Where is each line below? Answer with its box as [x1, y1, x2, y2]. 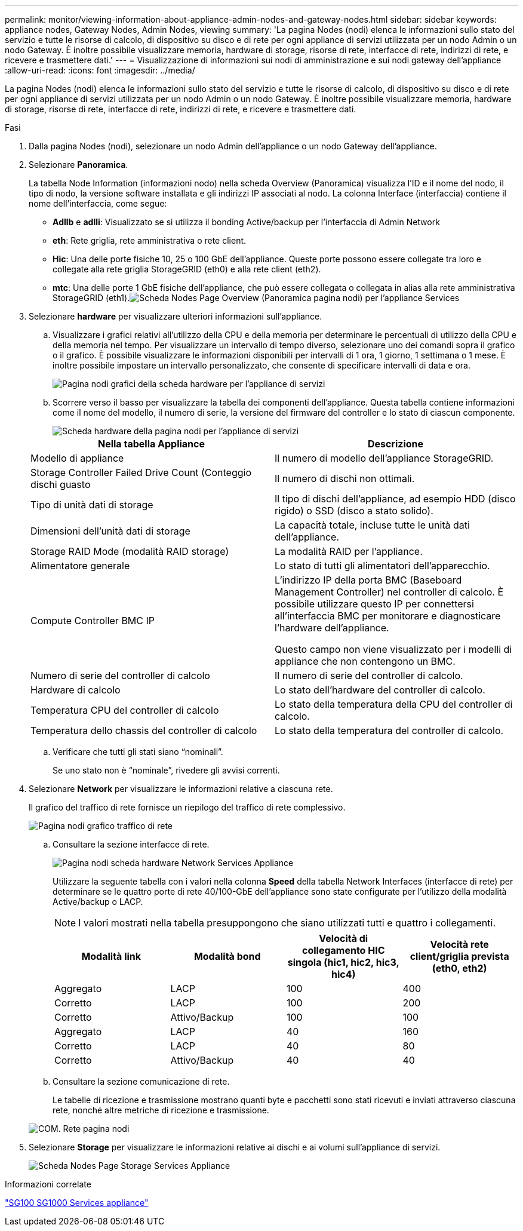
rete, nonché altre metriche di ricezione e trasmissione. [53, 1105, 269, 1115]
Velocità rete [430, 938, 489, 950]
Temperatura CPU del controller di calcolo [30, 704, 219, 716]
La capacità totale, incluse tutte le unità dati [275, 519, 470, 531]
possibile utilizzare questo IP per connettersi [275, 598, 474, 610]
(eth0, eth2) [432, 962, 487, 974]
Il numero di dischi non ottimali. [275, 472, 415, 484]
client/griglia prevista [410, 950, 509, 962]
